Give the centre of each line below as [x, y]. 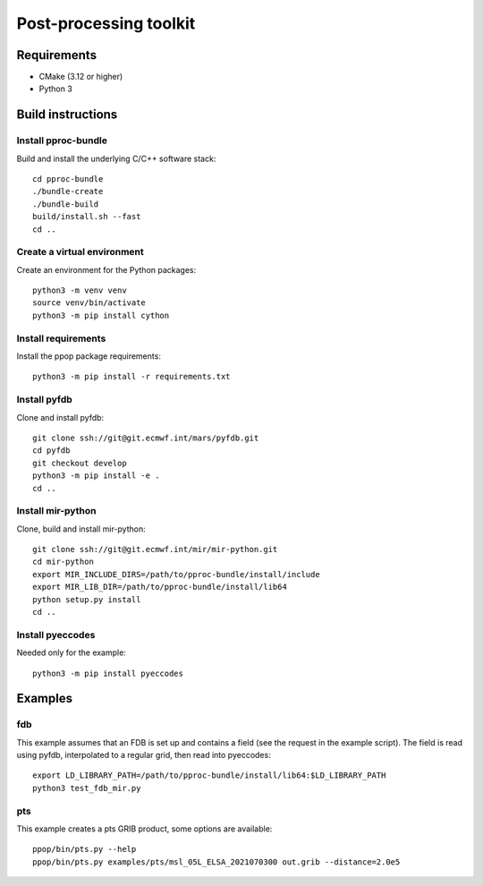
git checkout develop [80, 463]
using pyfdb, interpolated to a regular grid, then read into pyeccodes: [144, 755]
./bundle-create [68, 192]
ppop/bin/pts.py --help [85, 849]
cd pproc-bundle [68, 179]
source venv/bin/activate [89, 303]
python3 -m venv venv [80, 290]
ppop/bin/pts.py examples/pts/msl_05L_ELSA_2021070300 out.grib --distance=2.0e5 [216, 862]
